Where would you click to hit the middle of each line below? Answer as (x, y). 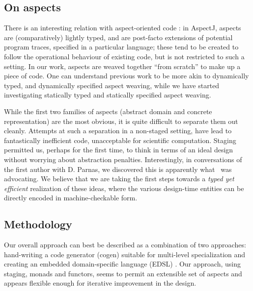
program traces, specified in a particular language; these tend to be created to (121, 47)
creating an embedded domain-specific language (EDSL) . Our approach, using (122, 264)
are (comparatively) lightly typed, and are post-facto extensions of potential (118, 37)
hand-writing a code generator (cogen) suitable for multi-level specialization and (125, 254)
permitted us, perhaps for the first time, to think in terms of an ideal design (119, 150)
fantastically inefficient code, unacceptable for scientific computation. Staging (120, 140)
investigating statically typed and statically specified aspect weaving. (108, 95)
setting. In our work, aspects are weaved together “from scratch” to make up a (122, 66)
